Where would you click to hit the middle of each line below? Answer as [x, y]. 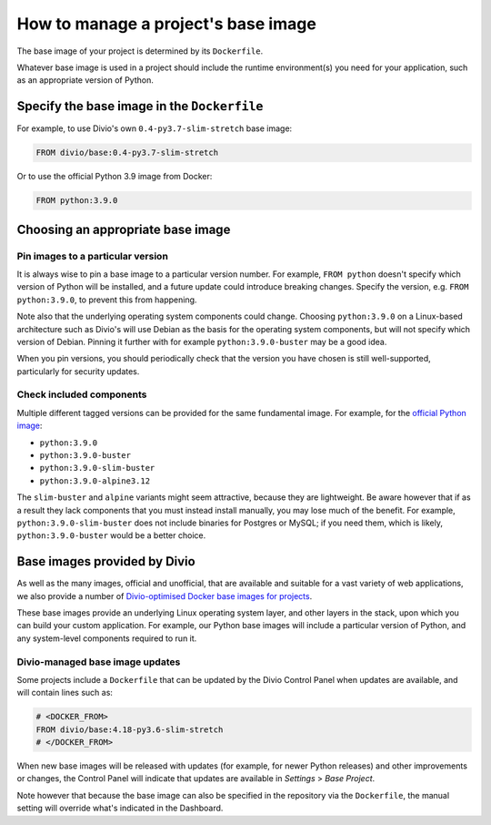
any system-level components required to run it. [107, 638]
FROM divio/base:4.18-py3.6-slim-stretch [130, 729]
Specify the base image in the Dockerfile [140, 106]
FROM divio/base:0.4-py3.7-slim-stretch [127, 153]
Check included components [82, 394]
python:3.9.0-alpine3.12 [95, 481]
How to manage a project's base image [167, 24]
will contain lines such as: [65, 693]
